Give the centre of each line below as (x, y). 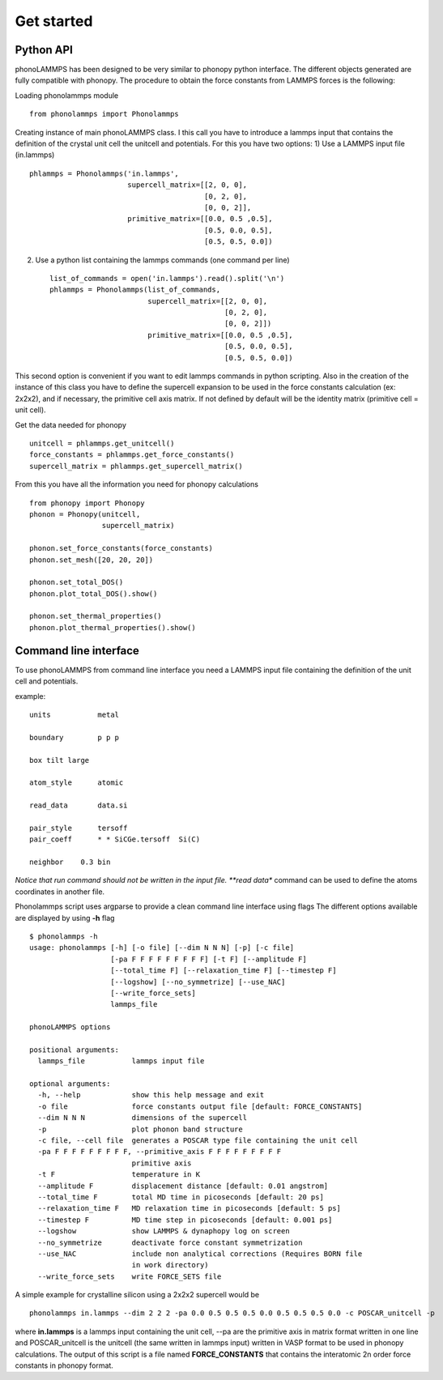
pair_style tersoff (79, 828)
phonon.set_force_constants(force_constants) (121, 548)
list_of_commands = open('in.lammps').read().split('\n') (167, 278)
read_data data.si (79, 805)
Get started (54, 21)
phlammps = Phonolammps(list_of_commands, (135, 290)
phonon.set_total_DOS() (77, 582)
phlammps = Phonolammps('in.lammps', (104, 173)
